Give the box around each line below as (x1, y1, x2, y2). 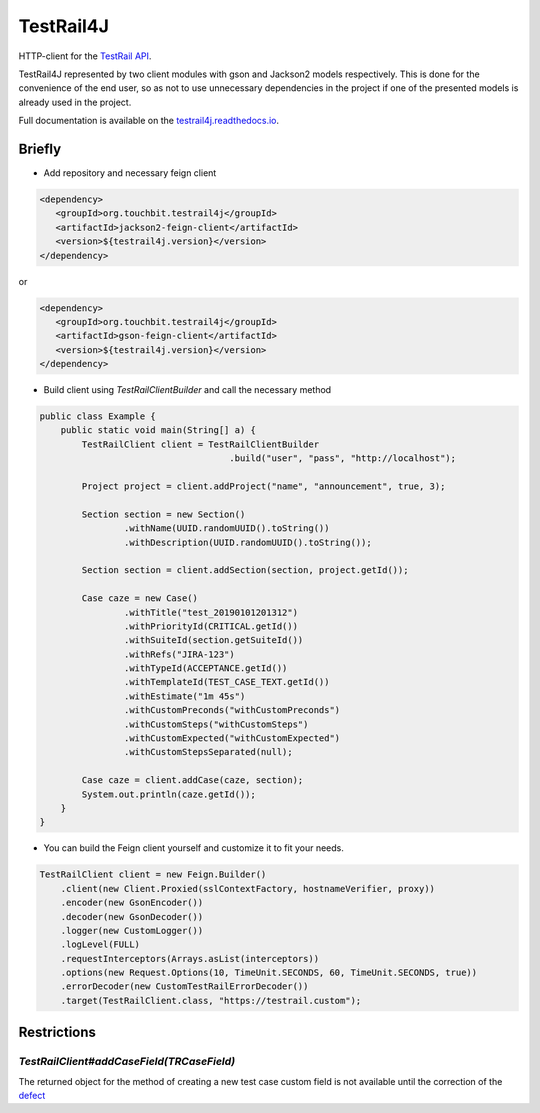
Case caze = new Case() (81, 593, 199, 604)
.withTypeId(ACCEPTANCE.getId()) (123, 663, 288, 674)
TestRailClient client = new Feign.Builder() (39, 869, 267, 880)
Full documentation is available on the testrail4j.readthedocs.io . (18, 115, 280, 127)
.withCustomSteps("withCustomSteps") (123, 718, 309, 730)
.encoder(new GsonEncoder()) (60, 897, 204, 909)
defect (18, 1090, 46, 1102)
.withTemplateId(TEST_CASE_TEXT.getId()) (123, 676, 330, 688)
